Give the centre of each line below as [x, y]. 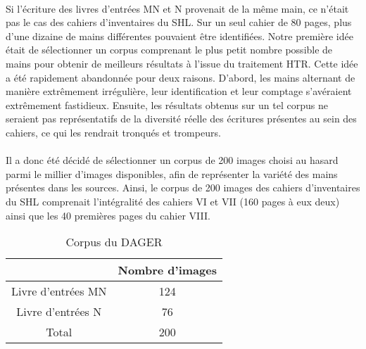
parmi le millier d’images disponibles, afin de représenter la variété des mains [172, 173]
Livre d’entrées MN [59, 291]
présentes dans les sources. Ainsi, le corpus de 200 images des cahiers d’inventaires [183, 188]
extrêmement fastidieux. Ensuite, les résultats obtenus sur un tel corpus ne [167, 104]
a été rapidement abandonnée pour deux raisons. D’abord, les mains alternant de [181, 77]
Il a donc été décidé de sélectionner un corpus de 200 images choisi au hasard [172, 160]
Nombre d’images [167, 270]
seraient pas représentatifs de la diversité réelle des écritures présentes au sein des [181, 119]
